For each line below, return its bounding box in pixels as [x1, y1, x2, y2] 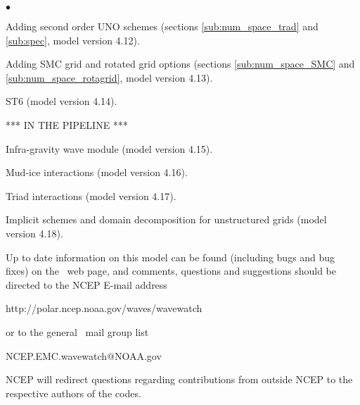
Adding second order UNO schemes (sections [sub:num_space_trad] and [6, 19, 319, 33]
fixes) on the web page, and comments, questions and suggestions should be [6, 263, 336, 278]
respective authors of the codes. [6, 385, 141, 400]
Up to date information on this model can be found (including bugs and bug [6, 249, 335, 264]
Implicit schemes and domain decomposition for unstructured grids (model [6, 212, 327, 227]
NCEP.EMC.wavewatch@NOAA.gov [6, 348, 162, 363]
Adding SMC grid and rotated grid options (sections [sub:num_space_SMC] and [6, 56, 355, 71]
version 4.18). [6, 225, 63, 240]
